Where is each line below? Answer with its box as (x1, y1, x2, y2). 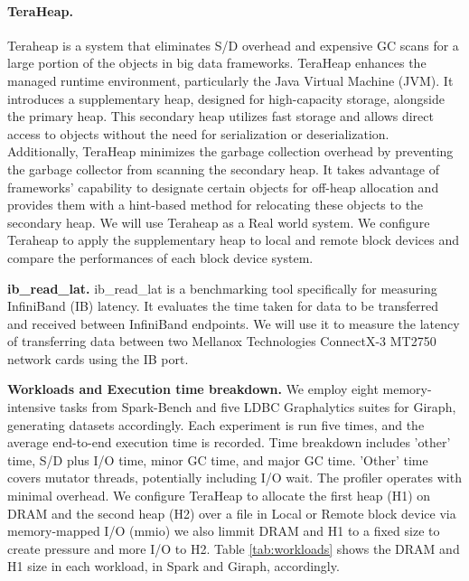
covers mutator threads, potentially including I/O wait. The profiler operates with (7, 468, 462, 487)
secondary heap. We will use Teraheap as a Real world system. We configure (7, 212, 430, 231)
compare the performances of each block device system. (7, 248, 314, 267)
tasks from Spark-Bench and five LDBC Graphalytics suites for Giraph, (60, 398, 456, 417)
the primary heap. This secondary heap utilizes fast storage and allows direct (7, 107, 434, 126)
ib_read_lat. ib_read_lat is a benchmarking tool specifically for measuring (7, 278, 437, 297)
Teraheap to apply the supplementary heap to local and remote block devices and (7, 230, 459, 249)
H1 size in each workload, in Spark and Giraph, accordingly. (7, 557, 340, 576)
